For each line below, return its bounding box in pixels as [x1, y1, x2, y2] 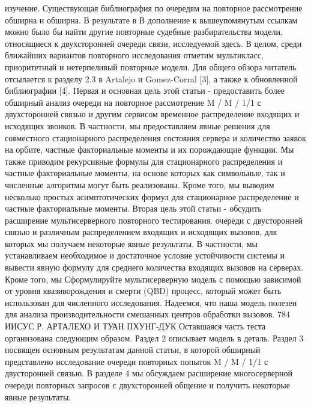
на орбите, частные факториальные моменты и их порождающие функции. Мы [5, 143, 294, 156]
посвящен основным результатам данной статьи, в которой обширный [5, 343, 261, 356]
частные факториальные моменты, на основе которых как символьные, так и [5, 167, 285, 179]
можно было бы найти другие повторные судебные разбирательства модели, [5, 25, 283, 38]
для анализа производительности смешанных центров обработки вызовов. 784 [5, 308, 290, 320]
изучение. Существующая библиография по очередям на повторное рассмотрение [5, 2, 303, 14]
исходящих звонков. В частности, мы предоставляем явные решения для [5, 119, 270, 132]
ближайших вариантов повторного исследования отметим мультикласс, [5, 49, 264, 61]
